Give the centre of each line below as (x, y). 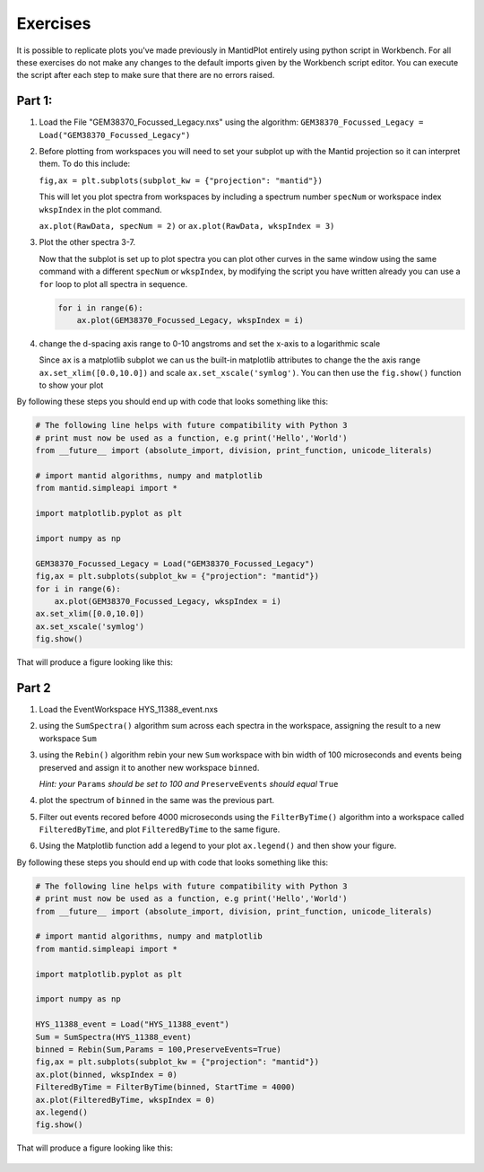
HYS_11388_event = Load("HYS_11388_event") (133, 1024)
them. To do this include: (85, 164)
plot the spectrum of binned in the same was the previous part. (157, 800)
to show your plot (71, 385)
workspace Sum (68, 738)
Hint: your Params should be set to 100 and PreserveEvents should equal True (189, 783)
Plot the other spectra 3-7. (87, 242)
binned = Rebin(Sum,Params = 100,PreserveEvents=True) (158, 1049)
